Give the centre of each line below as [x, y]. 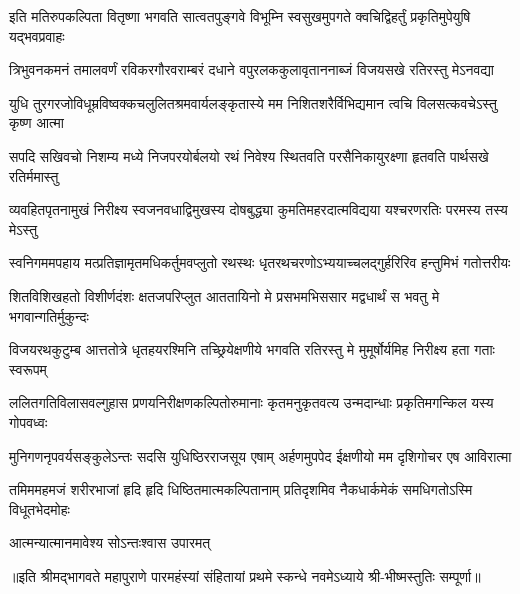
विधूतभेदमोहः [39, 508]
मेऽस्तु [23, 228]
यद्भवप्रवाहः [37, 35]
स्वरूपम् [28, 368]
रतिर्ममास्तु [34, 175]
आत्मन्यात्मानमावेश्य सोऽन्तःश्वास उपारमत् [110, 542]
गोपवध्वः [28, 421]
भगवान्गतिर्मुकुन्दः [49, 315]
